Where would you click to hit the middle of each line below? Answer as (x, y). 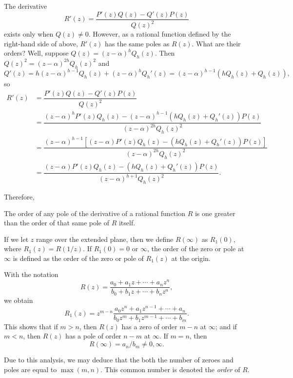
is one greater (215, 213)
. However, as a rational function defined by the (160, 34)
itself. (127, 223)
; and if (226, 326)
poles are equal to (30, 369)
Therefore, (19, 196)
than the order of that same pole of (57, 223)
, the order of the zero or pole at (195, 249)
